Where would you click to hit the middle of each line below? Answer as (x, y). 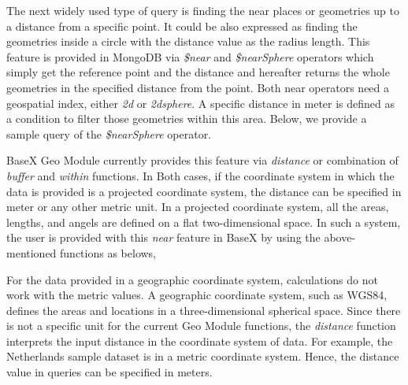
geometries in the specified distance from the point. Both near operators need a (198, 87)
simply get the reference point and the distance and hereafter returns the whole (198, 72)
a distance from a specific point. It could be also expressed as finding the (182, 26)
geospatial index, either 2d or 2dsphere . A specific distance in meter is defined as (201, 103)
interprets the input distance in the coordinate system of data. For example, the (200, 341)
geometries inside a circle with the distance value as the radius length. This (188, 41)
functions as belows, (108, 252)
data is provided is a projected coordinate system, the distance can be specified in (204, 191)
